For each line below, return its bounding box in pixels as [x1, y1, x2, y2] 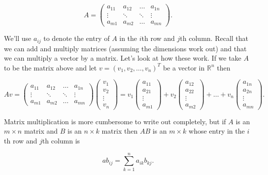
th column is [42, 136, 80, 146]
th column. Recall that [180, 33, 249, 43]
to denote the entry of [43, 33, 110, 43]
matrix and [24, 126, 58, 136]
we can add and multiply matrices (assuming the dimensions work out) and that [4, 43, 247, 53]
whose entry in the [189, 126, 245, 136]
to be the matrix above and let [4, 62, 97, 72]
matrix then [101, 126, 138, 136]
